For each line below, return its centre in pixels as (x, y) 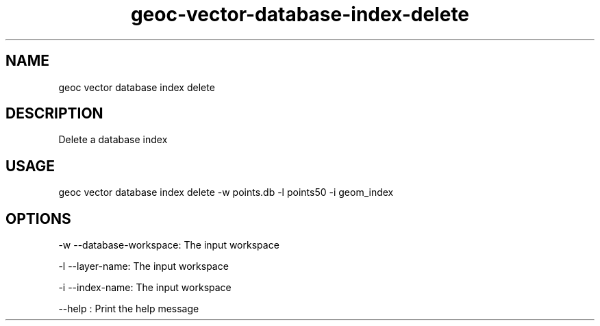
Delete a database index (113, 140)
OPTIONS (38, 218)
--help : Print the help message (129, 309)
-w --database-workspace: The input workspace (169, 245)
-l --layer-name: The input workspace (143, 266)
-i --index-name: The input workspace (145, 288)
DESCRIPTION (54, 114)
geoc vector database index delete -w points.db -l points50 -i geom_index (226, 192)
